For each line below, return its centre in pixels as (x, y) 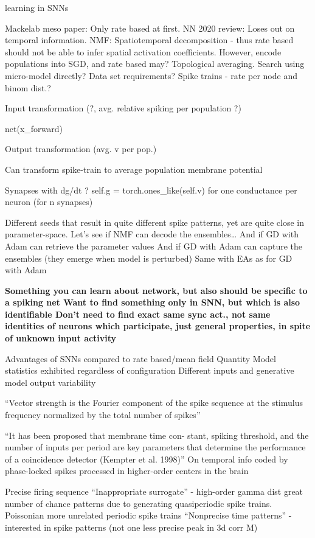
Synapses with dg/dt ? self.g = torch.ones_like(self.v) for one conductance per (151, 190)
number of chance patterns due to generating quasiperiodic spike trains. (139, 503)
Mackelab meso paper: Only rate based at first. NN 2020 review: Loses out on (150, 28)
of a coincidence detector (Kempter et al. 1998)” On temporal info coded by (147, 459)
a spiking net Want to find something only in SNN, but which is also (153, 302)
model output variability (50, 382)
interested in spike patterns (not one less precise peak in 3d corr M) (131, 527)
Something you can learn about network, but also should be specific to (156, 290)
